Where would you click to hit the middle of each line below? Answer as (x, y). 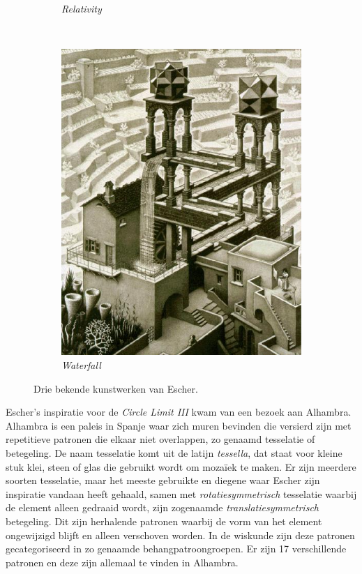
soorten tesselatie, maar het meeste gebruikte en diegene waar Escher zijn (163, 480)
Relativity (82, 8)
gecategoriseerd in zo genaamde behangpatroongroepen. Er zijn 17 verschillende (176, 549)
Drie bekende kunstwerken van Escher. (116, 388)
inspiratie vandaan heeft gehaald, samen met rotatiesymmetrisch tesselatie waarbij (181, 493)
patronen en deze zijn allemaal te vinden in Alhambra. (122, 562)
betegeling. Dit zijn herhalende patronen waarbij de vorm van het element (164, 521)
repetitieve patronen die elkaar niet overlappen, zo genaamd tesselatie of (160, 439)
